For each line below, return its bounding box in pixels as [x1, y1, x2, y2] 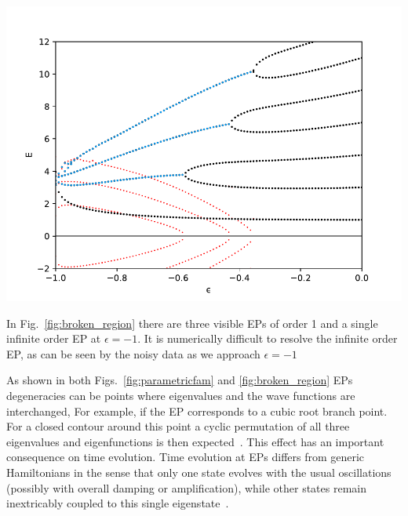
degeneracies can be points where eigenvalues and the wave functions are [6, 387, 355, 403]
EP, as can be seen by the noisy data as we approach [6, 345, 260, 362]
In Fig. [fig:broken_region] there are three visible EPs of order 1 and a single [6, 314, 378, 331]
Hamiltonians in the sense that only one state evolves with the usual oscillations [6, 463, 392, 480]
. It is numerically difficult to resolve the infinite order [137, 330, 398, 347]
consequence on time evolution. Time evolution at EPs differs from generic [6, 449, 365, 465]
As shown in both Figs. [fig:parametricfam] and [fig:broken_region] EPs [6, 372, 353, 388]
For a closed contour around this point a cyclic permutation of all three [6, 418, 350, 434]
